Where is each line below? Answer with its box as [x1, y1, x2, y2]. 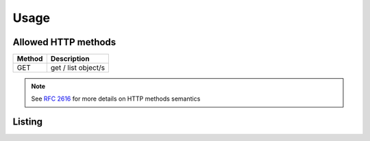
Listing [12, 116, 43, 128]
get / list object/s [50, 63, 106, 73]
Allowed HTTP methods [12, 36, 116, 48]
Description [50, 54, 90, 64]
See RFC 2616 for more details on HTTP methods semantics [31, 94, 201, 103]
